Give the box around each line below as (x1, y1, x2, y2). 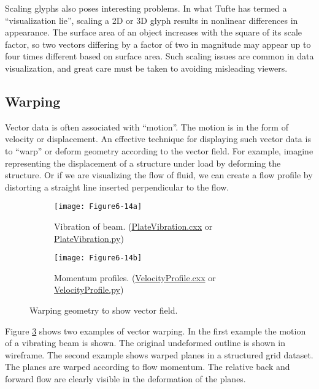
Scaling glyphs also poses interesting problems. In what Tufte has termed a (5, 2, 287, 14)
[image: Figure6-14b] (54, 254, 142, 263)
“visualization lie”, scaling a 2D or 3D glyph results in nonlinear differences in (5, 13, 298, 26)
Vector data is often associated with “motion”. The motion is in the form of (5, 120, 288, 133)
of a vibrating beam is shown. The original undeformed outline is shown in (5, 336, 286, 349)
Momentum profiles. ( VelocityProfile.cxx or (54, 271, 216, 284)
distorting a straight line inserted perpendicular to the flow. (5, 180, 229, 193)
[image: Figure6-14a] (54, 202, 142, 211)
